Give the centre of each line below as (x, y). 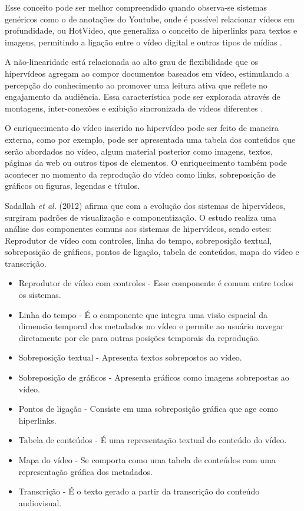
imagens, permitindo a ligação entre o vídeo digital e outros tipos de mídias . (143, 42)
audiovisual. (40, 502)
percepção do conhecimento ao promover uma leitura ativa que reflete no (136, 85)
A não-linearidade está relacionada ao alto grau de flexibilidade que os (132, 62)
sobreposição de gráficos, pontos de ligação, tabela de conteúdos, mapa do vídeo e (152, 252)
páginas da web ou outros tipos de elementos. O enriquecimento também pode (146, 163)
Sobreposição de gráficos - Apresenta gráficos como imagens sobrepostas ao (154, 377)
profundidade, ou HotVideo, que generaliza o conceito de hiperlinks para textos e (151, 30)
